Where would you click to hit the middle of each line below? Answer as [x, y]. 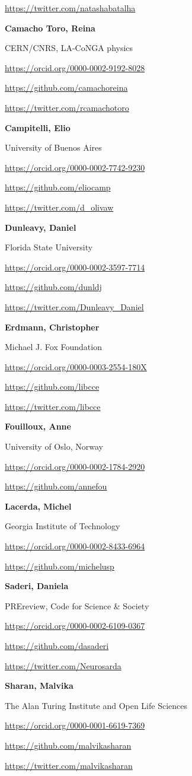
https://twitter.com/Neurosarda [63, 665]
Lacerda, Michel [38, 506]
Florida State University [49, 247]
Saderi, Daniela [37, 586]
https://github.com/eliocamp [58, 187]
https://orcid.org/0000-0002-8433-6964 [75, 546]
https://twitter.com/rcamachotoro [67, 107]
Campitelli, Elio [38, 127]
